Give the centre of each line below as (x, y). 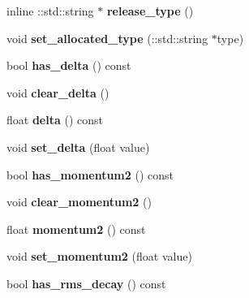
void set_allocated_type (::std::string (107, 38)
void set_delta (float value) (78, 147)
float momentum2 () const (76, 229)
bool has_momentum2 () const (90, 174)
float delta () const (55, 120)
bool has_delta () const (69, 65)
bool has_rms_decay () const (86, 283)
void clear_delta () (58, 92)
